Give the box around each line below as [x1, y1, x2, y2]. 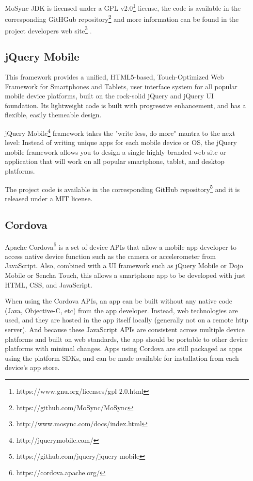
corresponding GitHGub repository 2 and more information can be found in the [5, 13, 239, 24]
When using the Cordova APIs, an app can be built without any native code [5, 296, 233, 306]
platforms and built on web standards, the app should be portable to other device [5, 334, 248, 344]
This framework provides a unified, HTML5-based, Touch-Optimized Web [5, 71, 224, 81]
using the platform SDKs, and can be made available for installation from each [5, 353, 239, 363]
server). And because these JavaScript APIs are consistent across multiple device [5, 324, 245, 334]
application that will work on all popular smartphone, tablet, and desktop [5, 156, 225, 166]
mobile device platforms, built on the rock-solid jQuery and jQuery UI [5, 91, 214, 101]
